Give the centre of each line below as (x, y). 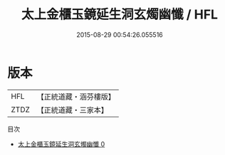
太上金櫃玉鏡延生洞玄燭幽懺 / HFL (120, 15)
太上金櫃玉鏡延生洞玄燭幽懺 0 (61, 144)
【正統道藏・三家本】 (73, 109)
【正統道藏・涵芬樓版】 (76, 97)
